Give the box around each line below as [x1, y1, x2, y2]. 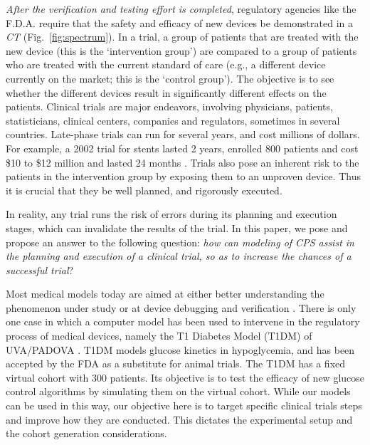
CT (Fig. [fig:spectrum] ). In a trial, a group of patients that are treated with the [6, 29, 359, 44]
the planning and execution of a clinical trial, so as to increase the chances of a [6, 248, 351, 263]
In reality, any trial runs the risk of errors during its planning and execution [6, 206, 337, 221]
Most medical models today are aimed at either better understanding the [6, 286, 324, 301]
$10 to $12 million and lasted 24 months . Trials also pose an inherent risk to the [6, 155, 359, 169]
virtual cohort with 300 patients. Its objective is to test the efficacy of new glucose [6, 370, 365, 384]
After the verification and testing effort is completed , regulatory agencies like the [6, 1, 356, 16]
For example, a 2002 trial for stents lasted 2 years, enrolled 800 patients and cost [6, 140, 359, 155]
